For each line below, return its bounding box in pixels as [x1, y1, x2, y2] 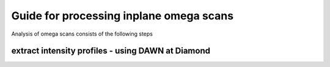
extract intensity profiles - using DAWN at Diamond [11, 46, 211, 56]
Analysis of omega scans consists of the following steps [11, 30, 153, 37]
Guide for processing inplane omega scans [11, 9, 234, 22]
